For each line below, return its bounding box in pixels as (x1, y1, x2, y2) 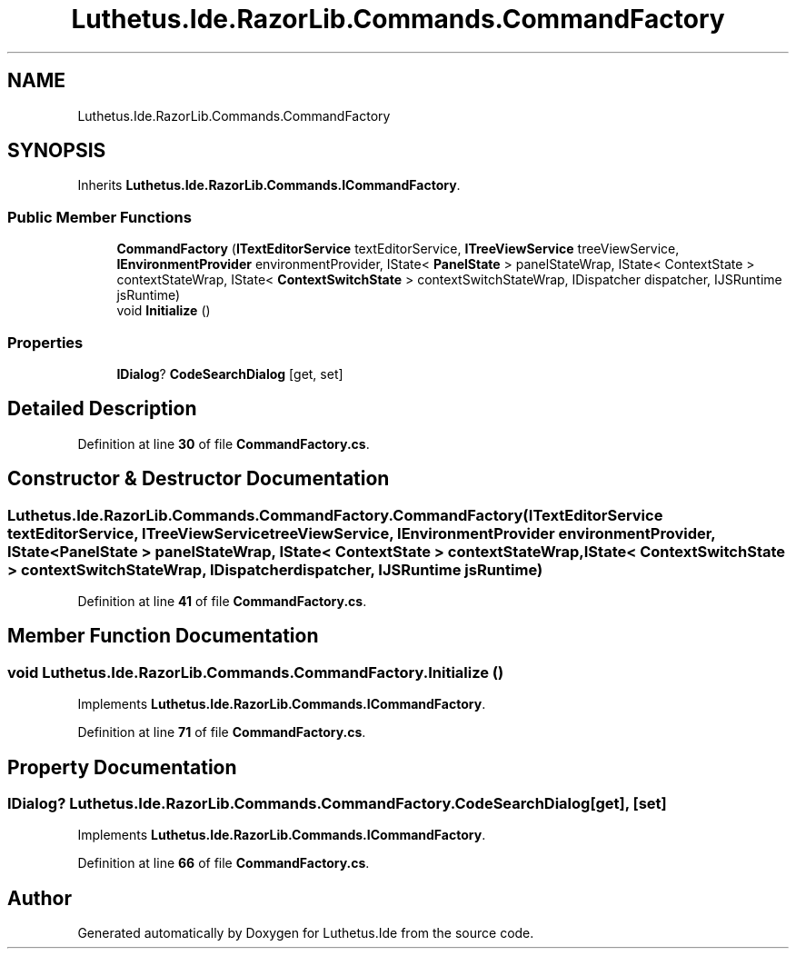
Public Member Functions (7, 207, 192, 226)
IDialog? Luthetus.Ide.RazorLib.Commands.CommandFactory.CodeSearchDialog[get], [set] (7, 794, 667, 813)
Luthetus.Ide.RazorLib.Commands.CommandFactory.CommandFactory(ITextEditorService (7, 505, 663, 524)
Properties (7, 333, 84, 352)
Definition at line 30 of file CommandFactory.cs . (77, 435, 370, 452)
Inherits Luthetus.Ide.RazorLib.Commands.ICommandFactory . (77, 177, 461, 194)
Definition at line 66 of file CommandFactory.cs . (77, 855, 370, 871)
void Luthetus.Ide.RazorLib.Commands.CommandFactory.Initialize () (7, 662, 504, 682)
